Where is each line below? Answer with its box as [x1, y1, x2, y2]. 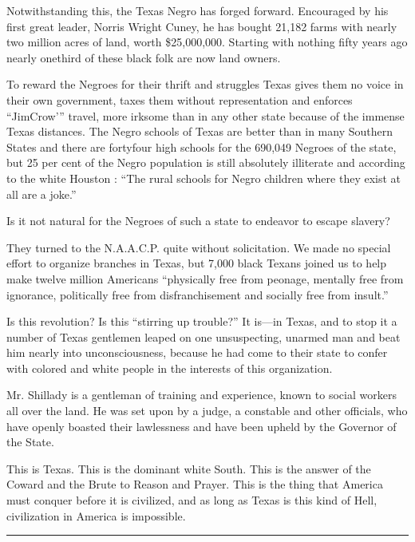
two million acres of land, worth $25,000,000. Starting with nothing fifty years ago [6, 34, 408, 50]
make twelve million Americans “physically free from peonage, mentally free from [6, 270, 404, 287]
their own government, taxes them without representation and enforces [6, 91, 353, 108]
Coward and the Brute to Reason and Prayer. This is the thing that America [6, 476, 383, 493]
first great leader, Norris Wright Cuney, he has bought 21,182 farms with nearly [6, 18, 397, 34]
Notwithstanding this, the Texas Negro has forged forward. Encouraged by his [6, 2, 389, 18]
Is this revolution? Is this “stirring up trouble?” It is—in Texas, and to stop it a [6, 313, 397, 330]
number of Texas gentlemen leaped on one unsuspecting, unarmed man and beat [6, 328, 401, 345]
